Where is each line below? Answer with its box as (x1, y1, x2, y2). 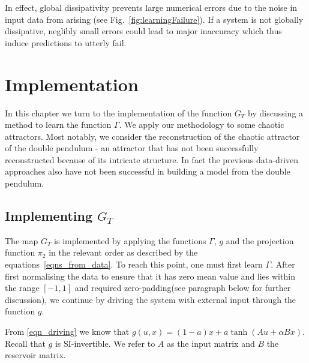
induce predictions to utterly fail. (5, 36, 127, 49)
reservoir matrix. (5, 349, 66, 361)
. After (271, 258, 295, 271)
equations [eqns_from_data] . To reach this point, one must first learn (5, 258, 263, 271)
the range (5, 281, 40, 294)
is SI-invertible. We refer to (55, 337, 155, 349)
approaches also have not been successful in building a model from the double (5, 165, 290, 178)
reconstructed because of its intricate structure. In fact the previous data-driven (5, 153, 299, 166)
